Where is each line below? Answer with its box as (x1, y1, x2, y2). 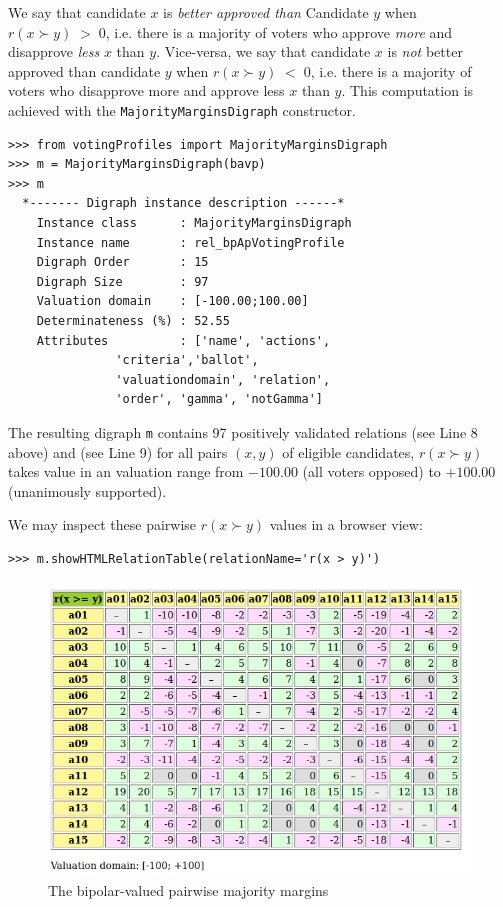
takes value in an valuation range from (8, 461, 244, 482)
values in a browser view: (269, 514, 423, 535)
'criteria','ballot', (115, 353, 259, 368)
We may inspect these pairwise (8, 514, 197, 535)
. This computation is (341, 80, 474, 101)
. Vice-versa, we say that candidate (156, 41, 371, 62)
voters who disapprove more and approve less (8, 80, 285, 101)
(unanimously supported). (8, 480, 167, 501)
